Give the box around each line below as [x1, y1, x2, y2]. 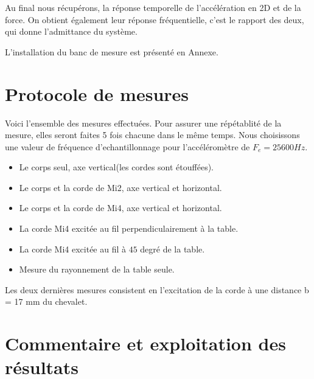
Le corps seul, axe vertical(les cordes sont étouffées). [19, 161, 214, 173]
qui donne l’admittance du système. [5, 25, 138, 38]
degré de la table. [140, 242, 205, 255]
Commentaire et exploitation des [5, 331, 286, 356]
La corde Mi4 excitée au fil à [19, 242, 127, 255]
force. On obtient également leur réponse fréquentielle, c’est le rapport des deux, [5, 13, 304, 26]
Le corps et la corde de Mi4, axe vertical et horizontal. [19, 201, 222, 214]
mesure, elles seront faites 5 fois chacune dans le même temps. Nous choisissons [5, 128, 300, 141]
